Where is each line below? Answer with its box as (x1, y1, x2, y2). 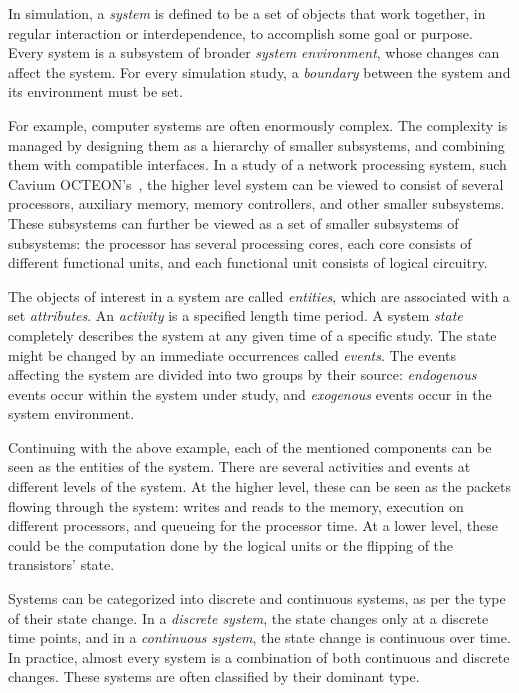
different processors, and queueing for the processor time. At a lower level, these (8, 515, 498, 536)
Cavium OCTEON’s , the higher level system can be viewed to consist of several (8, 173, 504, 194)
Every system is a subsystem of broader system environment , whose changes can (8, 42, 500, 63)
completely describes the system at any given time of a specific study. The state (8, 324, 497, 345)
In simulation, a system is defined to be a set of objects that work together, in (8, 3, 486, 23)
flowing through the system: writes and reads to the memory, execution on (8, 495, 464, 516)
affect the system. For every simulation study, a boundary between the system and (8, 61, 511, 82)
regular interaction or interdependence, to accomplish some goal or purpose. (8, 22, 473, 43)
